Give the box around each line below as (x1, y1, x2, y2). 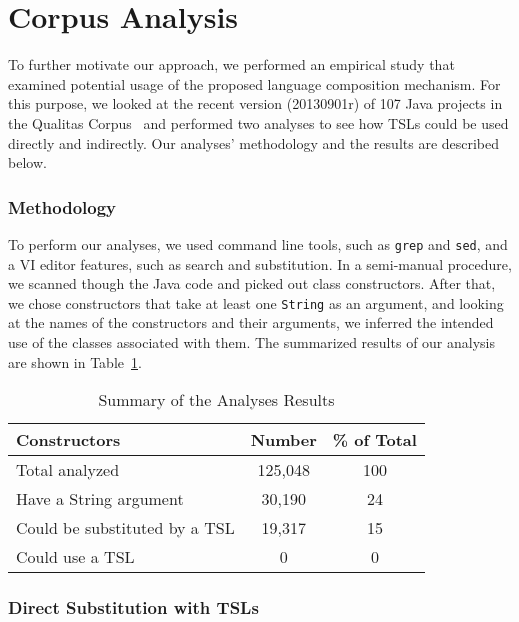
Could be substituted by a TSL (16, 516, 235, 540)
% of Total (332, 428, 417, 452)
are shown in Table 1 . (8, 351, 142, 372)
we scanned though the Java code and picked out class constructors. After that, (8, 273, 496, 294)
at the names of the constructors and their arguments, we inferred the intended (8, 312, 494, 333)
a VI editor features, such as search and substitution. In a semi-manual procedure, (8, 253, 512, 274)
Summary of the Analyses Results (98, 388, 335, 412)
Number (250, 428, 317, 452)
